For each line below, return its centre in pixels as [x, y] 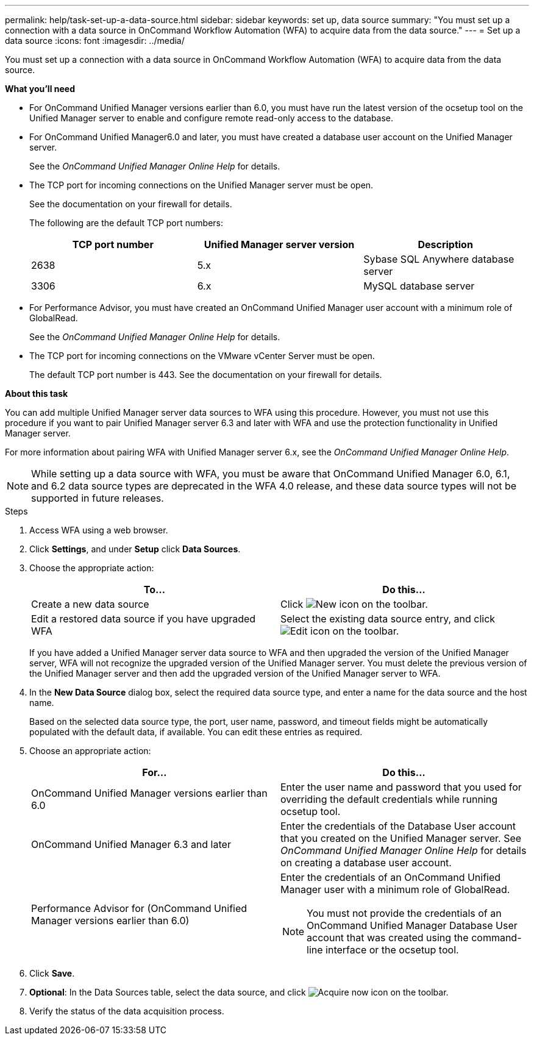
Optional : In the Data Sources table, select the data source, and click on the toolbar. [239, 992]
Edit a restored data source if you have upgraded [144, 619]
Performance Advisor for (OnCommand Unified [139, 908]
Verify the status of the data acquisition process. [127, 1011]
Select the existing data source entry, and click [388, 619]
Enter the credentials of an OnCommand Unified [391, 877]
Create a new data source [90, 604]
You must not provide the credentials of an [404, 913]
